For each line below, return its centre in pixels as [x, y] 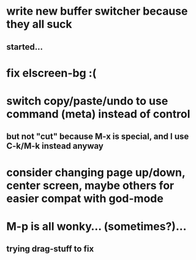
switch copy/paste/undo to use [87, 101]
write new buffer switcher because [97, 11]
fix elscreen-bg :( [51, 73]
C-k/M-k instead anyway [55, 146]
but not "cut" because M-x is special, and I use [98, 137]
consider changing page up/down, [96, 172]
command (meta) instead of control [98, 114]
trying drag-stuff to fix [50, 249]
